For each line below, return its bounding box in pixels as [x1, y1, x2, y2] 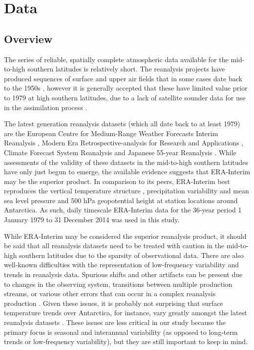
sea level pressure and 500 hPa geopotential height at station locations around [4, 195, 238, 205]
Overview [4, 31, 53, 46]
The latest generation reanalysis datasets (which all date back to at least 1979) [4, 118, 240, 129]
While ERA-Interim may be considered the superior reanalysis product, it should [4, 231, 247, 241]
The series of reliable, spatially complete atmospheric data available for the [4, 54, 229, 64]
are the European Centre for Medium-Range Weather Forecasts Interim [4, 128, 218, 138]
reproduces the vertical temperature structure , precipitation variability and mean [4, 186, 249, 196]
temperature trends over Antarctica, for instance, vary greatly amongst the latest [4, 307, 247, 318]
